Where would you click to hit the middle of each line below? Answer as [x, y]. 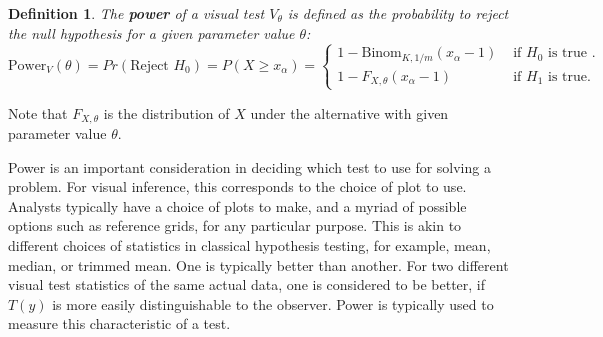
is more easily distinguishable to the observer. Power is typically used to [273, 303]
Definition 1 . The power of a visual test [136, 13]
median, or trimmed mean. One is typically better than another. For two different [258, 264]
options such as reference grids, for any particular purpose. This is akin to [235, 225]
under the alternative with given [349, 112]
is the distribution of [166, 112]
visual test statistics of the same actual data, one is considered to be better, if [247, 284]
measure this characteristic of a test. [119, 323]
